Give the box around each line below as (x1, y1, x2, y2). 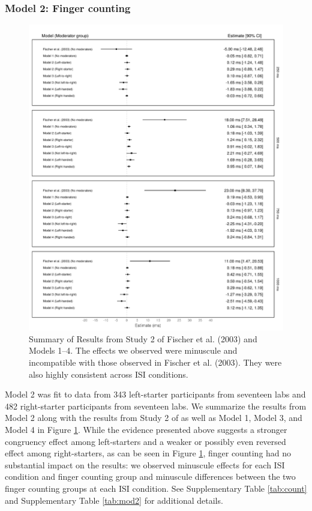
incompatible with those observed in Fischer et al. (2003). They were (29, 355, 282, 368)
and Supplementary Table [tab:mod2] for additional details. (5, 494, 223, 506)
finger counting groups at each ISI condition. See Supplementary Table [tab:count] (5, 482, 307, 494)
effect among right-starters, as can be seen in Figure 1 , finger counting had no (5, 447, 292, 459)
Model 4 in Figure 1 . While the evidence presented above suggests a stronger (5, 423, 287, 435)
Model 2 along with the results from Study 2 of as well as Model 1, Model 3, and (5, 411, 302, 424)
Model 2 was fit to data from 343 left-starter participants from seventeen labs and (5, 388, 306, 401)
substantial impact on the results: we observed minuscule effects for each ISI (5, 458, 285, 471)
